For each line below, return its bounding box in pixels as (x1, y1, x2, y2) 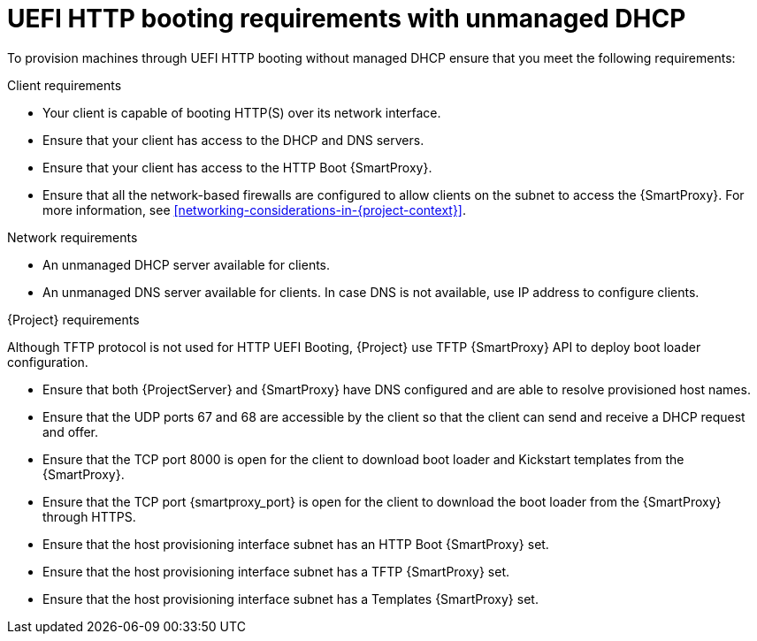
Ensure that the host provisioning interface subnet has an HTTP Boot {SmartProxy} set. (42, 536, 549, 552)
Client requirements (7, 77, 122, 93)
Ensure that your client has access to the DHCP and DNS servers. (42, 132, 424, 148)
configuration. (7, 354, 88, 370)
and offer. (42, 424, 99, 439)
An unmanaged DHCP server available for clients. (42, 256, 331, 272)
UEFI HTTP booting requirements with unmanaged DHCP (7, 4, 686, 34)
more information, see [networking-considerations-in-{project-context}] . (42, 202, 467, 217)
